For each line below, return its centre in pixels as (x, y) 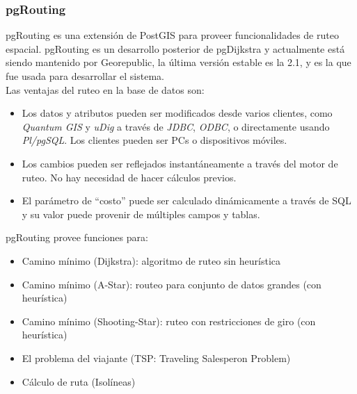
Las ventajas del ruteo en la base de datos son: (105, 89)
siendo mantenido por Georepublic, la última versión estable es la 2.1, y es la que (178, 62)
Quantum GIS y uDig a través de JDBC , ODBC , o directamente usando (176, 126)
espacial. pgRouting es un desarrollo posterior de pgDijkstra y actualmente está (175, 48)
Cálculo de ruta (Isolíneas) (79, 381)
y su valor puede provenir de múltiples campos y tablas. (141, 214)
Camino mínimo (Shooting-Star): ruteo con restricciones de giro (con (169, 321)
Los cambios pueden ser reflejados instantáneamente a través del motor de (180, 163)
